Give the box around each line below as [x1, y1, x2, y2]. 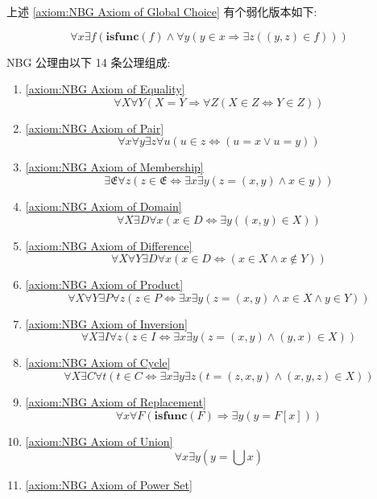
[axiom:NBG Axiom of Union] [25, 432, 173, 449]
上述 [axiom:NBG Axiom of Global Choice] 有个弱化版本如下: [6, 3, 317, 19]
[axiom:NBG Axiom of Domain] [25, 197, 182, 214]
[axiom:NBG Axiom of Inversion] [25, 315, 188, 332]
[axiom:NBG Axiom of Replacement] [25, 393, 206, 410]
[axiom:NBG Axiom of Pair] [25, 119, 164, 136]
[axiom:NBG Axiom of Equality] [25, 80, 185, 97]
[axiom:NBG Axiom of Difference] [25, 237, 193, 254]
